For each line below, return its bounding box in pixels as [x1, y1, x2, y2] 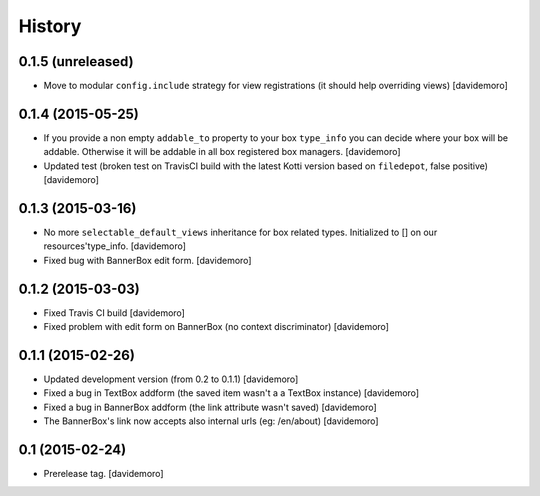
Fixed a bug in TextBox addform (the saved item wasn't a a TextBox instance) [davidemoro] [43, 387, 420, 399]
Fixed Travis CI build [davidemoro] [43, 306, 185, 319]
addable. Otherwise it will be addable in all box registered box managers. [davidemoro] [43, 146, 401, 158]
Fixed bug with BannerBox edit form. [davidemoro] [43, 254, 252, 266]
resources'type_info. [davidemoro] [43, 240, 187, 252]
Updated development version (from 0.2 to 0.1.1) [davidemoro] [43, 373, 299, 385]
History [18, 15, 82, 37]
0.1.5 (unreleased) [18, 53, 134, 70]
